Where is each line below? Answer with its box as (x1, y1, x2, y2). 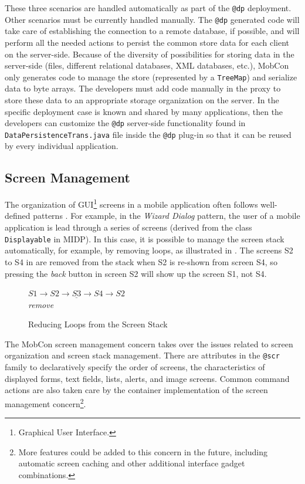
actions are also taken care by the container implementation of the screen (5, 384, 268, 396)
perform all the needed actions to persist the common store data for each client (5, 36, 290, 48)
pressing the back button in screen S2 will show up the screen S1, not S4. (5, 267, 267, 279)
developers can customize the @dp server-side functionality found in (5, 117, 246, 129)
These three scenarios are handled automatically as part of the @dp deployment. (5, 2, 292, 13)
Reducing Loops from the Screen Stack (28, 318, 168, 330)
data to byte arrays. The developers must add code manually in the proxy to (5, 82, 281, 94)
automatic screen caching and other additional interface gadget (18, 457, 245, 469)
